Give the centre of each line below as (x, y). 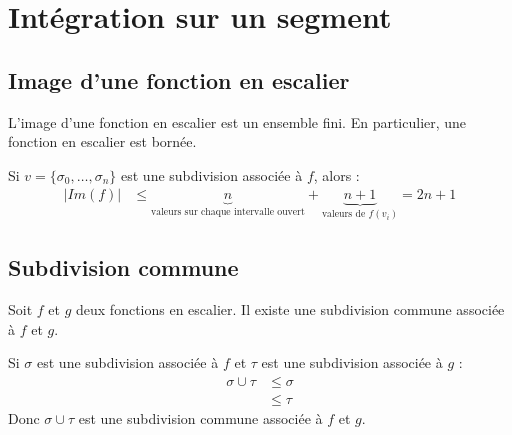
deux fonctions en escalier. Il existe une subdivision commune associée (290, 309)
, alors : (336, 174)
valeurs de (343, 214)
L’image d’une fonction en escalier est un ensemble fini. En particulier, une (237, 121)
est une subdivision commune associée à (200, 417)
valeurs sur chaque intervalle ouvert (228, 212)
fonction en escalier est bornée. (102, 141)
